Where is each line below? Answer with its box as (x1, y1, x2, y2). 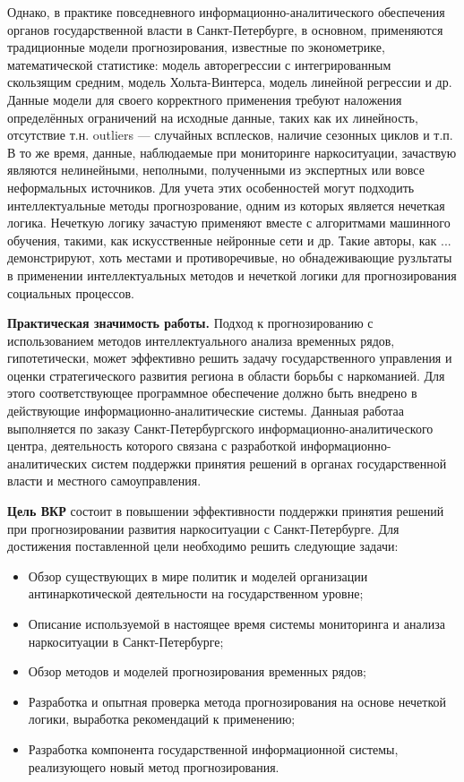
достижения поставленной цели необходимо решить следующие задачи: (7, 537, 399, 555)
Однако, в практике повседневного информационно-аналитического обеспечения (7, 3, 445, 21)
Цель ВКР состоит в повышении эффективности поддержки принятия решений (7, 502, 444, 520)
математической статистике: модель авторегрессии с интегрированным (7, 55, 391, 73)
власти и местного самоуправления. (7, 471, 202, 490)
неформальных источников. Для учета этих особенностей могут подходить (7, 177, 415, 196)
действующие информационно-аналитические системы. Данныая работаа (7, 401, 404, 420)
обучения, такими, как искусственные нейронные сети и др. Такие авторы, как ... (7, 230, 451, 249)
